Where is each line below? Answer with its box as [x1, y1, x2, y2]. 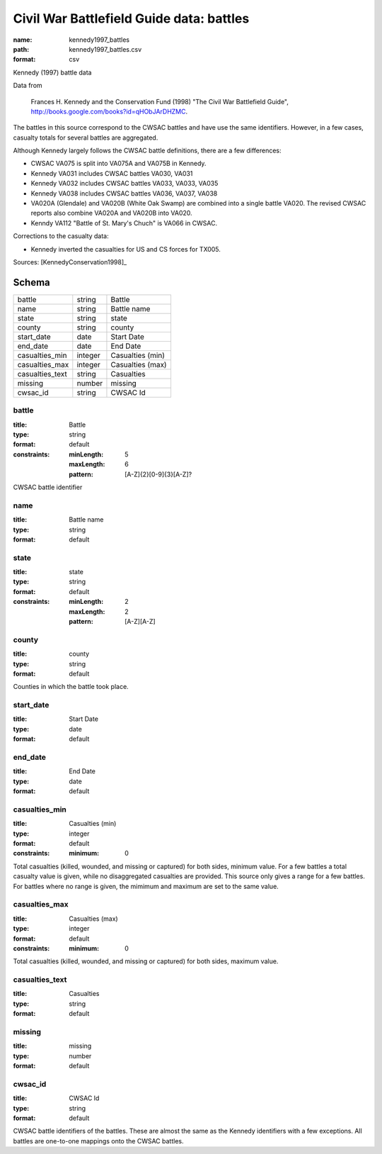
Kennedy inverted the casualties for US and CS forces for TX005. [30, 245, 221, 253]
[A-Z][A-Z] [125, 617, 156, 625]
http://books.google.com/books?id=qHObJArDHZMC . [30, 107, 188, 116]
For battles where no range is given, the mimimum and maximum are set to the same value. [13, 882, 279, 890]
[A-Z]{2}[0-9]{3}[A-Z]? [125, 470, 192, 478]
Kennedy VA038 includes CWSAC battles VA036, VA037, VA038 [30, 189, 218, 198]
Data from [13, 82, 42, 90]
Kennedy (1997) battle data [13, 68, 92, 77]
